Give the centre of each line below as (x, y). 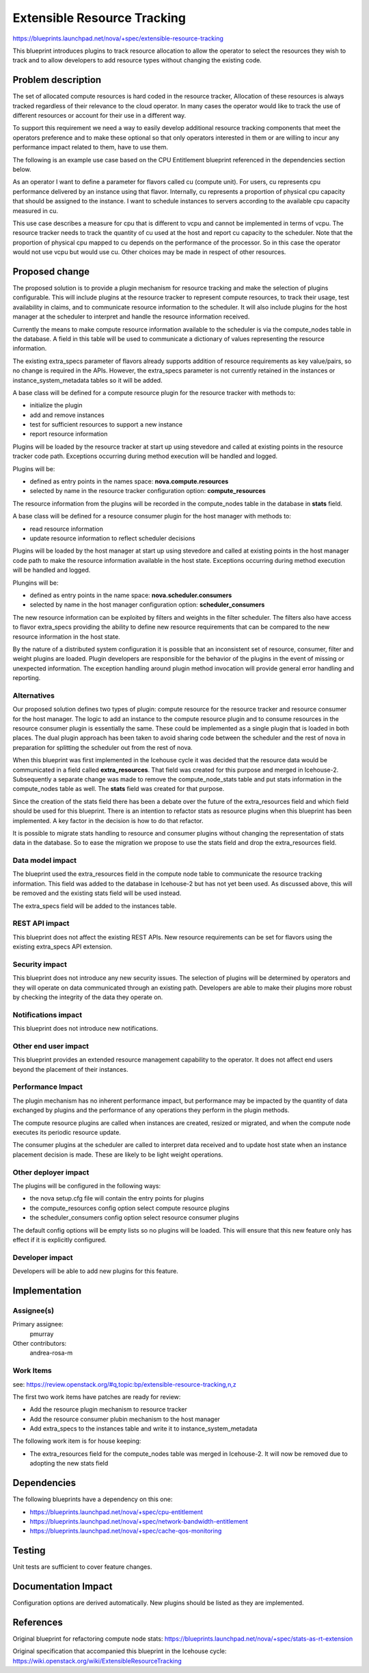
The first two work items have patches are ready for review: (97, 1396)
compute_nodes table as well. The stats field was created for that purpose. (119, 789)
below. (22, 169)
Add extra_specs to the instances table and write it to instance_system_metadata (143, 1429)
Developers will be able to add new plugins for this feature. (96, 1271)
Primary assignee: (38, 1324)
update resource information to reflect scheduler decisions (112, 538)
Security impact (40, 964)
